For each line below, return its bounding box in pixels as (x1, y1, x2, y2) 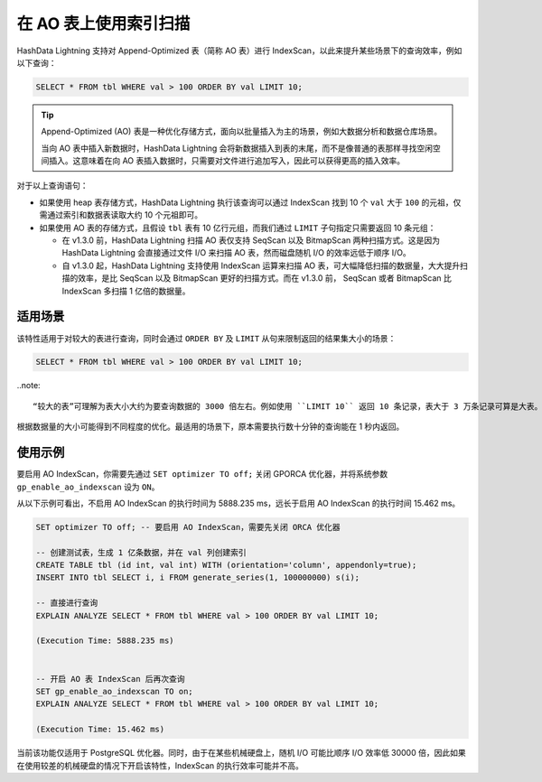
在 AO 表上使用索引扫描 (16, 14, 191, 33)
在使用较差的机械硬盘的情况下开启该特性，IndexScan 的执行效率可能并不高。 (16, 759, 304, 771)
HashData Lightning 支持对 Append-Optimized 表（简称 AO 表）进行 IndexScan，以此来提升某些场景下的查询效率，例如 (16, 45, 463, 56)
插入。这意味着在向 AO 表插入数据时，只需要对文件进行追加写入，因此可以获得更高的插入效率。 (48, 155, 406, 166)
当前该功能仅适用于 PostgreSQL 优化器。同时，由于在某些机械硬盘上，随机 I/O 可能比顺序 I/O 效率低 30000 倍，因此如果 (16, 748, 466, 759)
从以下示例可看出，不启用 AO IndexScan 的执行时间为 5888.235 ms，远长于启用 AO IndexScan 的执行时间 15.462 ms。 (16, 498, 461, 508)
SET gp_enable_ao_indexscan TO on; (35, 686, 193, 696)
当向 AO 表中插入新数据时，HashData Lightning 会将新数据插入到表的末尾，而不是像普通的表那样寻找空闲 (41, 143, 434, 154)
